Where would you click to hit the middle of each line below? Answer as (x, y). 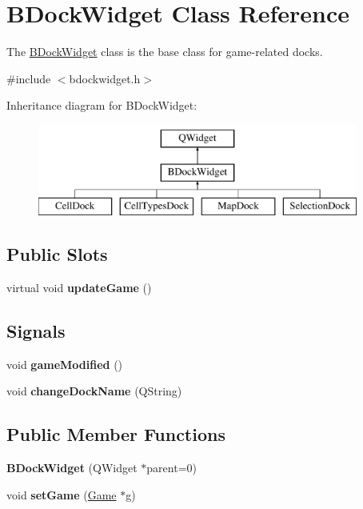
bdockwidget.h (105, 78)
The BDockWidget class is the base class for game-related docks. (165, 52)
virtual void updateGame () (79, 288)
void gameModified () (65, 364)
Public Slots (57, 254)
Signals (36, 331)
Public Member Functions (116, 434)
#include (29, 78)
